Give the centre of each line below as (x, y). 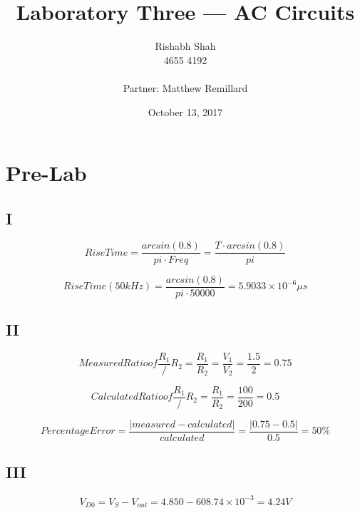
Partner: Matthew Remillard (185, 87)
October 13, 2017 (185, 112)
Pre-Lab (46, 173)
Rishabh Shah (185, 46)
